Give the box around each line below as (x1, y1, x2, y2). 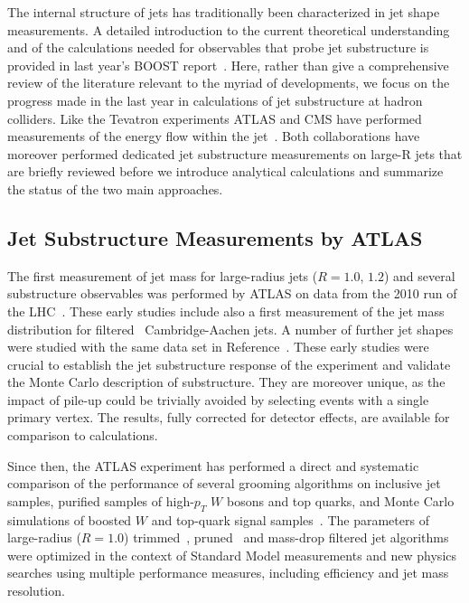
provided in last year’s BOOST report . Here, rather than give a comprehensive (7, 55, 449, 74)
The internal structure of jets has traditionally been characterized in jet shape (7, 3, 440, 21)
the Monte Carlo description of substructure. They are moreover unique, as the (7, 372, 446, 391)
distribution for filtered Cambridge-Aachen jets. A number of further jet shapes (7, 319, 454, 338)
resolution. (7, 581, 65, 600)
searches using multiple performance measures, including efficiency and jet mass (7, 563, 449, 582)
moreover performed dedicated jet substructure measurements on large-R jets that (7, 144, 463, 163)
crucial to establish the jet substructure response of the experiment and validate (7, 354, 451, 373)
